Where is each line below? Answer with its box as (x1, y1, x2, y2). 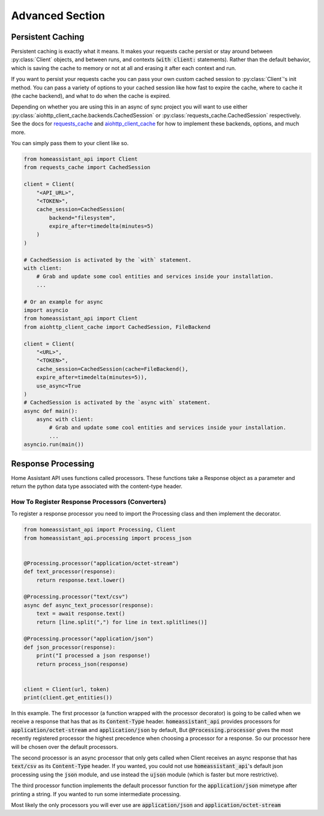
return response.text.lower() (36, 577, 125, 583)
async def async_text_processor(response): (23, 602, 154, 608)
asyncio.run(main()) (23, 441, 84, 448)
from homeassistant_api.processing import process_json (23, 535, 192, 541)
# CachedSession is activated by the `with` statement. (23, 256, 192, 263)
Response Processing (11, 458, 95, 469)
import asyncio (23, 307, 68, 313)
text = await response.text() (36, 610, 125, 617)
